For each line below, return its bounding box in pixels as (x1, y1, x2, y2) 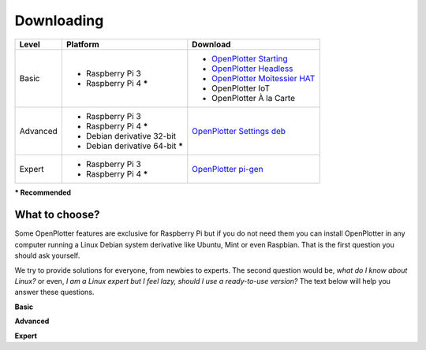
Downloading (14, 12, 104, 29)
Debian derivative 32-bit (85, 130, 177, 141)
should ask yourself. (14, 251, 80, 260)
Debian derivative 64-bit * (85, 140, 183, 151)
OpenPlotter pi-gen (192, 163, 263, 174)
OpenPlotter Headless (211, 63, 293, 74)
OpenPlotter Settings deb (192, 125, 286, 136)
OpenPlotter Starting (211, 53, 288, 64)
